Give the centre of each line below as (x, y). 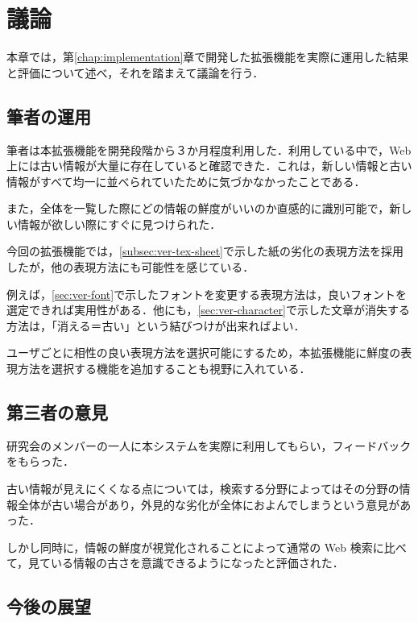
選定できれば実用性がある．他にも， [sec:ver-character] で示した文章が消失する (208, 310)
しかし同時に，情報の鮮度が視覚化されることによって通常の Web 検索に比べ (207, 547)
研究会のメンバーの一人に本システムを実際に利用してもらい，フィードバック (209, 445)
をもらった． (40, 461)
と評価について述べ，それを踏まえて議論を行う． (135, 72)
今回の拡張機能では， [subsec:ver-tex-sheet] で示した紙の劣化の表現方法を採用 (205, 251)
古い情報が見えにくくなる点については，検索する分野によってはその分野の (203, 489)
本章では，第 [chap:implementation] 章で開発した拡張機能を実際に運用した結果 (208, 57)
